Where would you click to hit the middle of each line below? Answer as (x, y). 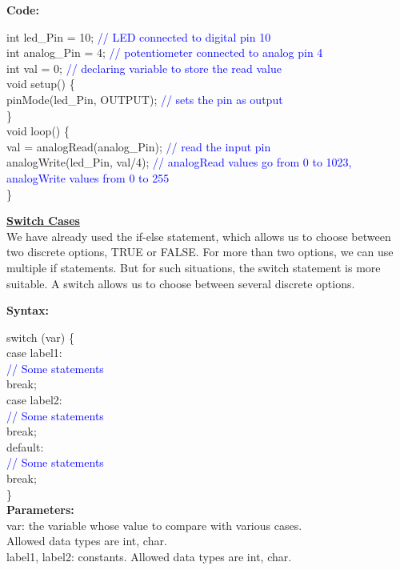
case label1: (34, 353)
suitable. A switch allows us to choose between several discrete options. (181, 283)
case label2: (34, 400)
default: (25, 446)
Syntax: (28, 310)
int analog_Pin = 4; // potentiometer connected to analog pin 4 (165, 52)
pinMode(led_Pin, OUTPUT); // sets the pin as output (145, 99)
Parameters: (40, 510)
